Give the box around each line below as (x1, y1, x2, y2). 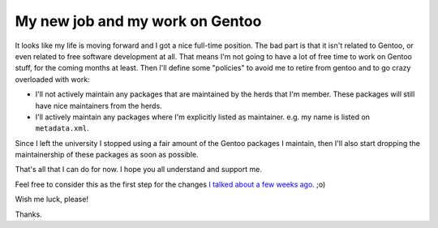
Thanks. (15, 209, 42, 219)
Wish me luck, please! (15, 195, 89, 204)
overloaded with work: (15, 74, 90, 84)
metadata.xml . (35, 123, 89, 133)
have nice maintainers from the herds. (35, 101, 162, 110)
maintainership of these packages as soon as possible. (15, 150, 199, 160)
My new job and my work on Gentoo (15, 12, 262, 30)
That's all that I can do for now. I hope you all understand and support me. (15, 165, 263, 174)
